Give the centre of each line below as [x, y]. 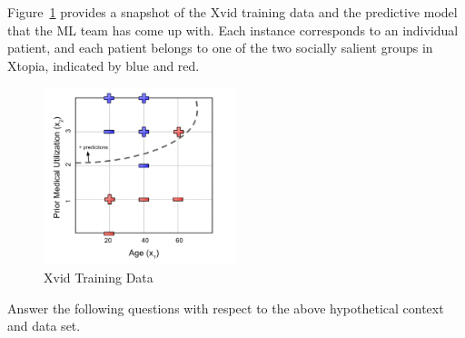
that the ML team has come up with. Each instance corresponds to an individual [233, 30]
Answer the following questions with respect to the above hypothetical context [226, 308]
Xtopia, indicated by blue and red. [104, 65]
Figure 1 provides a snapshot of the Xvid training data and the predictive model [232, 12]
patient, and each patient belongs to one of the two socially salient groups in [220, 48]
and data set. [44, 326]
